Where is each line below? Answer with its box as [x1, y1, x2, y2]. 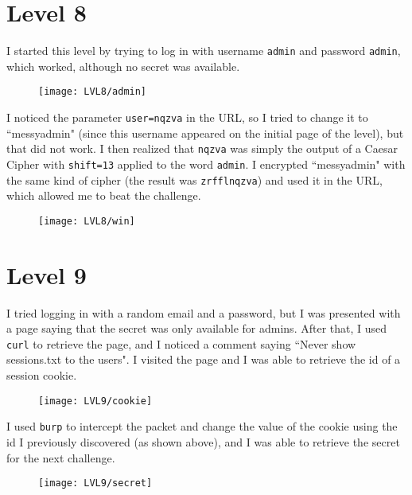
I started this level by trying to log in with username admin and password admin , [6, 42, 401, 59]
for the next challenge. [6, 449, 115, 466]
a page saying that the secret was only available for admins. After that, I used [6, 320, 387, 337]
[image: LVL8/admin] [38, 86, 147, 98]
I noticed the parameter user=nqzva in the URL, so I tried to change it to [6, 109, 368, 126]
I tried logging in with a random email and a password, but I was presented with [6, 304, 401, 321]
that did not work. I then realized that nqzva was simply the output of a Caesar [6, 140, 398, 157]
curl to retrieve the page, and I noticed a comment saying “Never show [6, 335, 356, 352]
